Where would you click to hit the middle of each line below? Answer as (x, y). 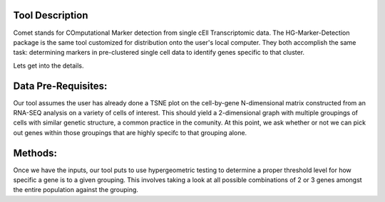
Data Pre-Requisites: (60, 86)
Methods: (35, 153)
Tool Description (51, 15)
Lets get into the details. (48, 65)
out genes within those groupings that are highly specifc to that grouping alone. (130, 132)
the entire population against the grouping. (76, 190)
